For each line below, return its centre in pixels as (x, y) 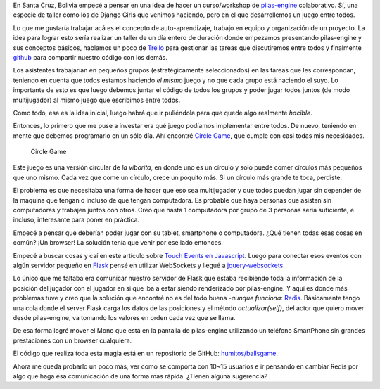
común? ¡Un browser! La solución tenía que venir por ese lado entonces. (118, 243)
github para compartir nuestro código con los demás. (90, 57)
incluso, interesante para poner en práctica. (76, 220)
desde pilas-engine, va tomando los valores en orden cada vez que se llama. (124, 317)
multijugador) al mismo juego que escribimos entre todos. (97, 100)
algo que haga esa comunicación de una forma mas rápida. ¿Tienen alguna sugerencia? (140, 376)
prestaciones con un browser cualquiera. (72, 340)
